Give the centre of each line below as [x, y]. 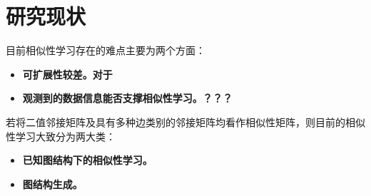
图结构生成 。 [52, 184]
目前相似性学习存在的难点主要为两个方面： [106, 50]
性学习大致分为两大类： [61, 136]
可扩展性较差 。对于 [67, 74]
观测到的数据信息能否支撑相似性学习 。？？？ [127, 98]
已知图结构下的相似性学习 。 [87, 160]
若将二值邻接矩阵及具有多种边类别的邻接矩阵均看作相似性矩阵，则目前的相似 [185, 122]
